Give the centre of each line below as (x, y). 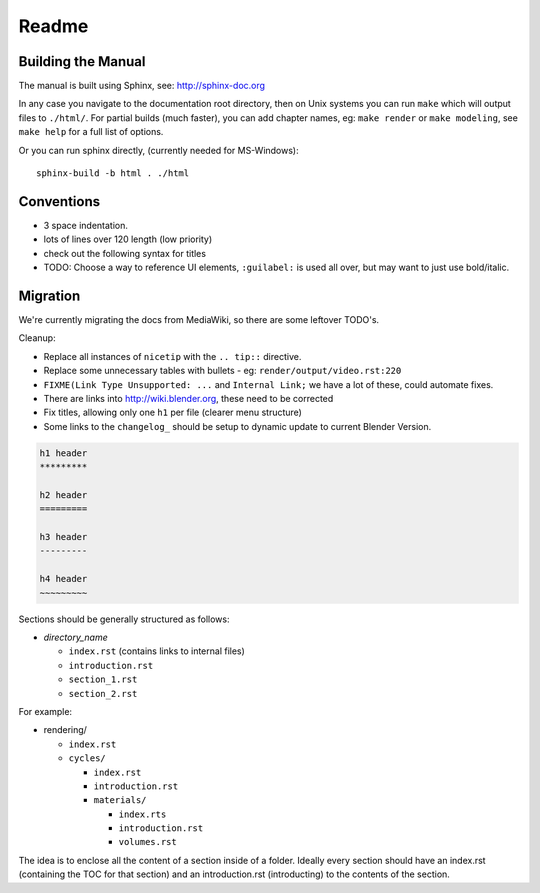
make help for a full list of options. (91, 132)
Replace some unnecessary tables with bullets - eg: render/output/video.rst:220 (222, 371)
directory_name (76, 637)
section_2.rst (103, 693)
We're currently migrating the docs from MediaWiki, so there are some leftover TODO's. (199, 319)
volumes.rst (147, 842)
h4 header (63, 579)
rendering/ (65, 730)
